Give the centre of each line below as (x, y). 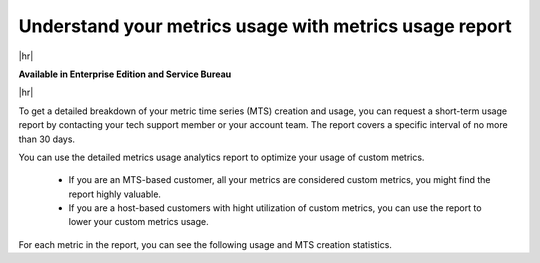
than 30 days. (46, 139)
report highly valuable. (115, 194)
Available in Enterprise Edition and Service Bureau (125, 74)
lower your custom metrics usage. (138, 222)
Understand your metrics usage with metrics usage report (265, 26)
